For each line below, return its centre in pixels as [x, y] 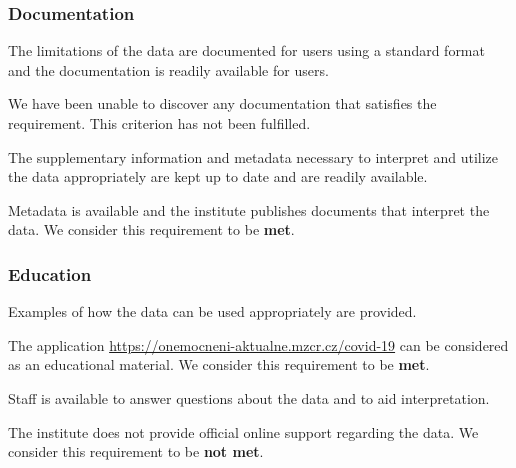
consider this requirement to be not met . [136, 451]
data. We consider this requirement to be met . [151, 229]
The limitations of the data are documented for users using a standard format [246, 50]
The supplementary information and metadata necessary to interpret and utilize [253, 156]
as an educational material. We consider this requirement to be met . [219, 364]
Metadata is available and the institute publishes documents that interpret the [249, 209]
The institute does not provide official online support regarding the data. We [243, 431]
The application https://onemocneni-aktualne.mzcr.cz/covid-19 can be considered [258, 344]
